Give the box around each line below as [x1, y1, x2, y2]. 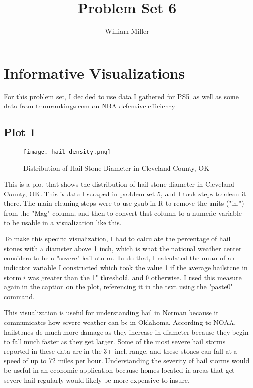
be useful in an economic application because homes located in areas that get [4, 365, 235, 375]
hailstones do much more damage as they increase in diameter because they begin [4, 326, 249, 337]
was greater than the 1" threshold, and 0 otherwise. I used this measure [28, 272, 242, 282]
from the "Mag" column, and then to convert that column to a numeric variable [4, 208, 242, 218]
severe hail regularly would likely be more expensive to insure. [4, 374, 190, 385]
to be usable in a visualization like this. [4, 217, 122, 227]
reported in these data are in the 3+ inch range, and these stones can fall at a [4, 345, 237, 356]
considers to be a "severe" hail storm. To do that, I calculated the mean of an [4, 253, 235, 263]
